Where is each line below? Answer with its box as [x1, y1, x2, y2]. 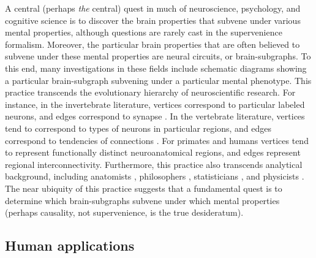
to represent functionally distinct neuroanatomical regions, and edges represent [5, 146, 301, 159]
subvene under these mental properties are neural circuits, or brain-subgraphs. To [5, 50, 311, 63]
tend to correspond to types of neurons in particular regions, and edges [5, 121, 272, 134]
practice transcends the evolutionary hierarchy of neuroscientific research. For [5, 86, 296, 99]
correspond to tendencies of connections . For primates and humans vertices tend [5, 134, 309, 146]
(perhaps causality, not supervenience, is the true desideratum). [5, 206, 244, 219]
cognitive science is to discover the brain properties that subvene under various [5, 13, 301, 26]
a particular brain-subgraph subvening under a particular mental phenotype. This [5, 74, 312, 86]
